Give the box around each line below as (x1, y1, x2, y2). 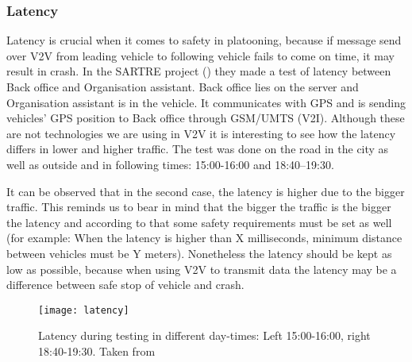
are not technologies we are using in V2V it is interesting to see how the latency (6, 125, 396, 141)
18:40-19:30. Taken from (38, 342, 156, 359)
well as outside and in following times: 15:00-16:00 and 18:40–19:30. (6, 156, 334, 172)
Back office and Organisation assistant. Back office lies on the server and (6, 79, 359, 94)
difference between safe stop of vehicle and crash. (6, 276, 245, 293)
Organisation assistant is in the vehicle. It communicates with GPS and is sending (6, 94, 406, 110)
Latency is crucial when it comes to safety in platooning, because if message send (6, 32, 402, 48)
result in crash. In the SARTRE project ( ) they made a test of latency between (6, 63, 391, 79)
